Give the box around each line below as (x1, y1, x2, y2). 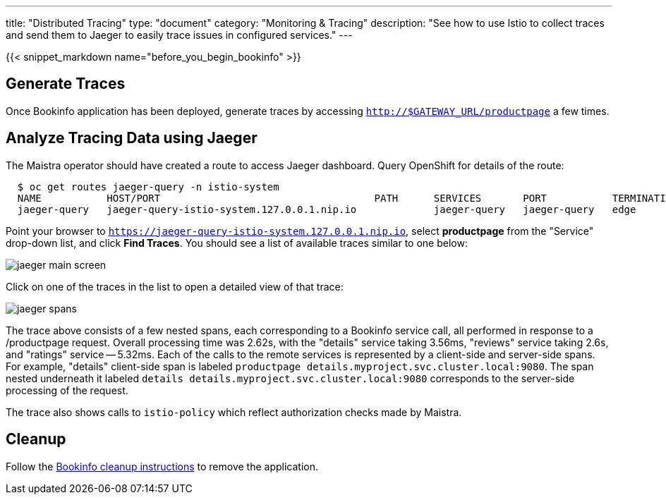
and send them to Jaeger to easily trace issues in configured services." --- (6, 29, 353, 41)
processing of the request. (6, 384, 128, 396)
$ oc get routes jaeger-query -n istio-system (17, 181, 279, 193)
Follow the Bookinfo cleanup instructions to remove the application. (6, 460, 319, 472)
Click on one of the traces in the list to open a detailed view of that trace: (6, 280, 344, 293)
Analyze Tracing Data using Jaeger (6, 129, 258, 147)
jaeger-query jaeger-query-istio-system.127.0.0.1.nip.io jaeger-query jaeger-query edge (17, 203, 636, 215)
